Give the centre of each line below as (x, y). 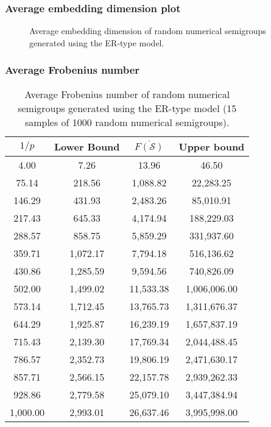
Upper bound (212, 146)
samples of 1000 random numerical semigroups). (127, 122)
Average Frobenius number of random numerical (127, 94)
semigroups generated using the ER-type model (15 (127, 108)
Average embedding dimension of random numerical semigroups (148, 31)
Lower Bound (87, 146)
